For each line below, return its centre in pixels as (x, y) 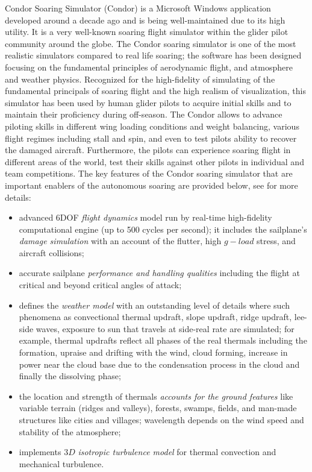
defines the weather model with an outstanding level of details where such (154, 305)
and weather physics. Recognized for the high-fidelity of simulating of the (140, 79)
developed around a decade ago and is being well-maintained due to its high (145, 20)
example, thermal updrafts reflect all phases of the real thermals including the (163, 340)
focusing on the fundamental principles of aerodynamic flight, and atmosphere (149, 67)
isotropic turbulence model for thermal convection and (177, 452)
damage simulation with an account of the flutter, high (120, 241)
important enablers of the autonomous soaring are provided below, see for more (151, 185)
